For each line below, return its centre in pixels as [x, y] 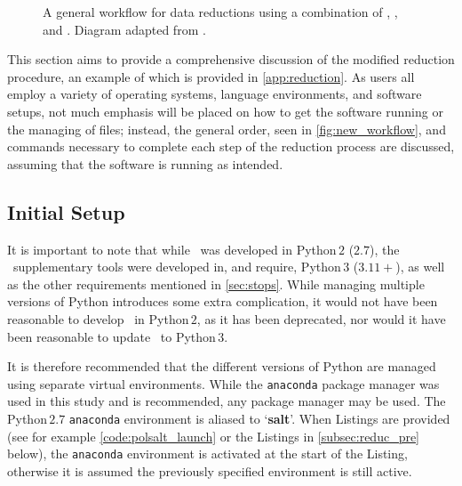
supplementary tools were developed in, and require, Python [177, 267]
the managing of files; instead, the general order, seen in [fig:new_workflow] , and [227, 129]
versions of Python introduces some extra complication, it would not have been [223, 301]
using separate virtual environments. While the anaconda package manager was [223, 383]
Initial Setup [66, 211]
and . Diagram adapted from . [124, 29]
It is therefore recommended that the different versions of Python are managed [222, 366]
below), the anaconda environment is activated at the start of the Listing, [207, 454]
